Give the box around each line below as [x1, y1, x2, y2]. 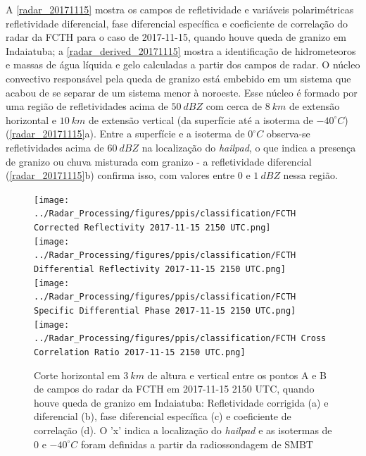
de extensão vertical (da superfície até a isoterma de [89, 112, 313, 127]
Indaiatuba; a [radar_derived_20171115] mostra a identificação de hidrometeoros [6, 43, 356, 58]
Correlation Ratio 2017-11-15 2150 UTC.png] [34, 347, 246, 357]
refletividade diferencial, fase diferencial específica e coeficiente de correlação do [6, 16, 348, 30]
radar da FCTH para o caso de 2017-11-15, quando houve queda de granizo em [6, 30, 346, 44]
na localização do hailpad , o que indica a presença [141, 140, 356, 154]
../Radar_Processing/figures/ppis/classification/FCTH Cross [34, 333, 327, 344]
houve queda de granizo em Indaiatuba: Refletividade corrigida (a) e [34, 395, 329, 409]
